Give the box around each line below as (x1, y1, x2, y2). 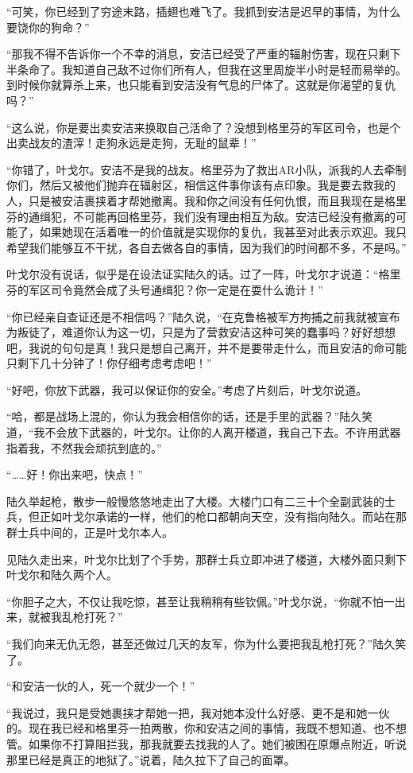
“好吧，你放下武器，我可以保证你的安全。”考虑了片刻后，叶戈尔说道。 (6, 381, 368, 398)
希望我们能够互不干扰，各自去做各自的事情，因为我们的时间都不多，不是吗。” (6, 239, 407, 255)
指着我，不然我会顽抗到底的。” (6, 439, 162, 456)
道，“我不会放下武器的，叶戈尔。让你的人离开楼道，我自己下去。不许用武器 (6, 424, 401, 441)
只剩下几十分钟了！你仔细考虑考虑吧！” (6, 355, 212, 371)
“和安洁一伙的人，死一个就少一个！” (6, 678, 195, 694)
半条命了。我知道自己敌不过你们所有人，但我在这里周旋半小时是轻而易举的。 (6, 60, 407, 77)
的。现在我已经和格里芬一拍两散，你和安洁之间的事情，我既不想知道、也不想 (6, 720, 407, 736)
